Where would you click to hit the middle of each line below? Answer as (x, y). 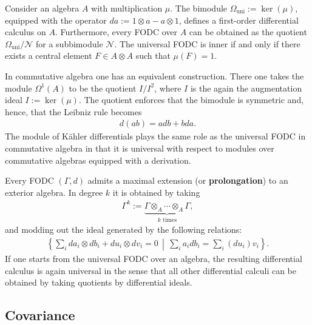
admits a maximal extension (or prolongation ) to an (188, 180)
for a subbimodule (70, 43)
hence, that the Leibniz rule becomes (73, 111)
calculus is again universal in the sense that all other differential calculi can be (151, 270)
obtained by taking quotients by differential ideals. (99, 282)
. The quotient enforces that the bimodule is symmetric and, (191, 100)
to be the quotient (103, 88)
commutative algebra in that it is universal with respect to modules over (140, 148)
